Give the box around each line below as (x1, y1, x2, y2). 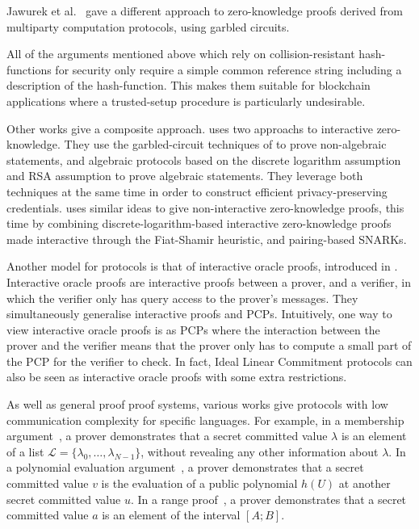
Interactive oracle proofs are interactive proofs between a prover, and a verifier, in (6, 273, 412, 290)
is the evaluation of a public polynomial (101, 475, 298, 492)
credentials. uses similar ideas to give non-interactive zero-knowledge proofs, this (6, 199, 404, 216)
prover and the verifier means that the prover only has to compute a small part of (6, 337, 412, 354)
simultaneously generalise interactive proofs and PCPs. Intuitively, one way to (6, 305, 392, 322)
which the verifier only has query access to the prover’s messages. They (6, 289, 358, 306)
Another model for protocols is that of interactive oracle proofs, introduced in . (6, 258, 398, 275)
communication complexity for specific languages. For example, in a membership (6, 411, 404, 428)
